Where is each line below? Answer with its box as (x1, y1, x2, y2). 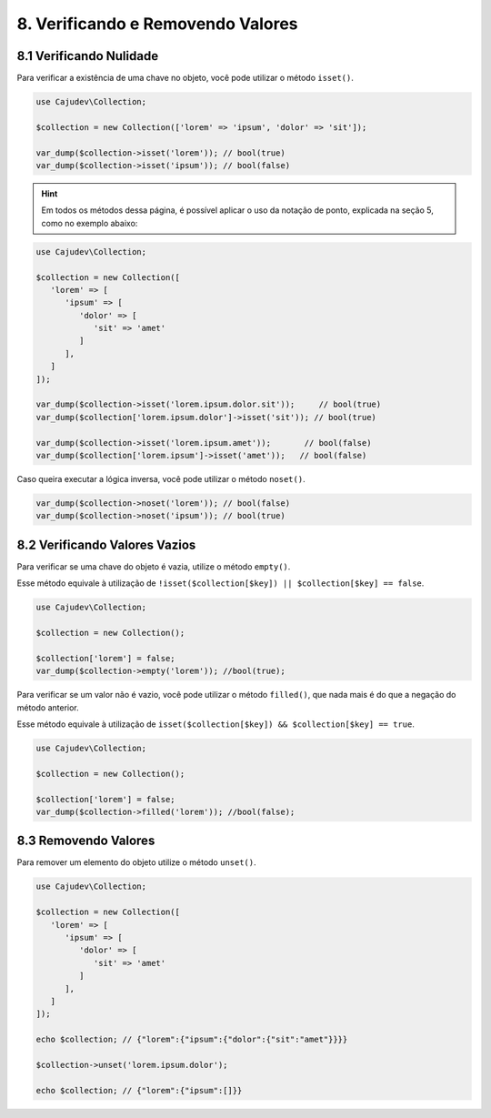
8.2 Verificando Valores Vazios (16, 537, 196, 552)
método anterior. (16, 701, 79, 713)
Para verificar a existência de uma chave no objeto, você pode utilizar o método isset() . (16, 73, 355, 84)
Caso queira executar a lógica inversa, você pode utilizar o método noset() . (16, 473, 306, 484)
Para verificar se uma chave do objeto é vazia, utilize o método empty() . (16, 560, 291, 572)
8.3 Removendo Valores (16, 833, 155, 849)
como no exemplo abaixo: (41, 217, 138, 228)
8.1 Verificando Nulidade (16, 48, 159, 64)
